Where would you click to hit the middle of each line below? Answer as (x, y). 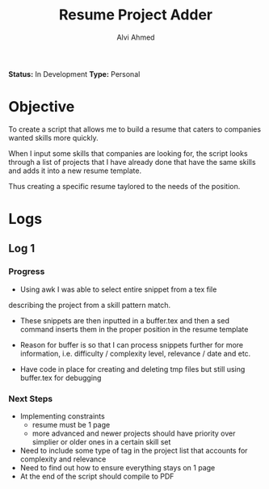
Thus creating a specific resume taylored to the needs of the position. (124, 186)
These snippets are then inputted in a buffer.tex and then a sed (125, 320)
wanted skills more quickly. (53, 137)
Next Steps (31, 398)
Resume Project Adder (135, 15)
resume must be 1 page (71, 425)
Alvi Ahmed (136, 37)
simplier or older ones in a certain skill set (101, 442)
